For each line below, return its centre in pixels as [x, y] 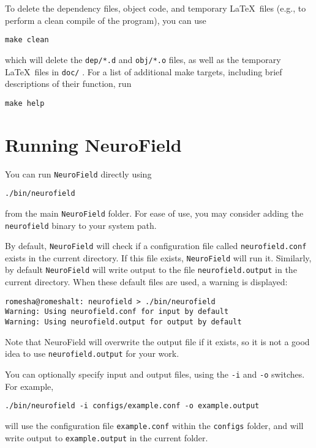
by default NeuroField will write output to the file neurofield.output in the [151, 270]
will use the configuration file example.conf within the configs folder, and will [154, 425]
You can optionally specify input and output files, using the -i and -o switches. [155, 374]
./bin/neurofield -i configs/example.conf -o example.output [132, 406]
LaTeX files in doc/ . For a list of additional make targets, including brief [144, 71]
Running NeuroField [93, 144]
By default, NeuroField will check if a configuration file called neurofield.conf [156, 246]
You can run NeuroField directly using [78, 174]
